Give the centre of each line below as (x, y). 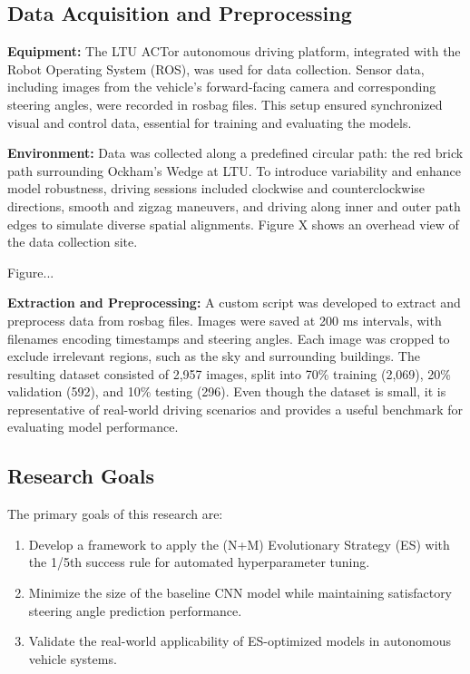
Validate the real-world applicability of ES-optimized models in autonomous (240, 641)
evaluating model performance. (93, 427)
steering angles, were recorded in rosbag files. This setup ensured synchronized (225, 104)
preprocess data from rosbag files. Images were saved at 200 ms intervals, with (225, 320)
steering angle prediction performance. (135, 610)
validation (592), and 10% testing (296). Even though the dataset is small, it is (227, 391)
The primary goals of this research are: (115, 514)
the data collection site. (73, 242)
